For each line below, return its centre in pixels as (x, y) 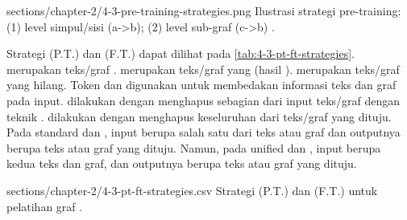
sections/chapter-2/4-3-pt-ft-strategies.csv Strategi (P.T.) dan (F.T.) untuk (192, 190)
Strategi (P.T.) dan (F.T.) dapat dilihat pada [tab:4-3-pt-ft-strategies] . (181, 53)
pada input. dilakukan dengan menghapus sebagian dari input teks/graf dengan (203, 100)
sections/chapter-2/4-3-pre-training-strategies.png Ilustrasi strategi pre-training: (204, 10)
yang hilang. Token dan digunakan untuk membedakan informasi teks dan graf (201, 85)
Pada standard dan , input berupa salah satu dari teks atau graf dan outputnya (203, 132)
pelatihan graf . (45, 206)
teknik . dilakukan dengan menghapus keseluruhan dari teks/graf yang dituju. (199, 116)
